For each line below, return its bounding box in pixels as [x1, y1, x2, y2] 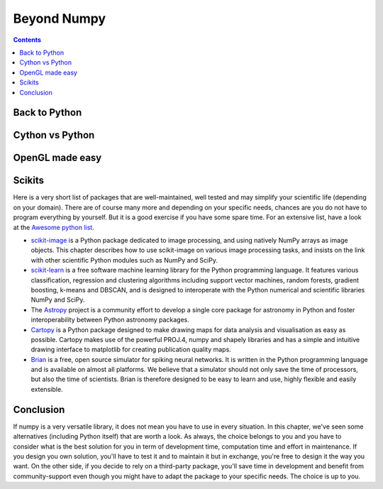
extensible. [30, 385, 63, 393]
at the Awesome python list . [13, 223, 95, 231]
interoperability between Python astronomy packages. [30, 316, 189, 324]
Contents [13, 35, 42, 44]
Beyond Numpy [13, 11, 106, 26]
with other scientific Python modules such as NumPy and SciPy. [30, 256, 218, 264]
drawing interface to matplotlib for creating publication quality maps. [30, 345, 232, 354]
